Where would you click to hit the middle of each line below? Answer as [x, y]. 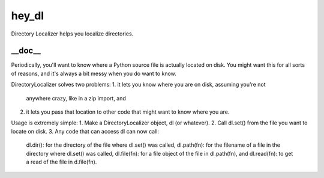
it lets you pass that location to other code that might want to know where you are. [128, 112]
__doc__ [26, 51]
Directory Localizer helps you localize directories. [72, 34]
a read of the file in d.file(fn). [61, 162]
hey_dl [28, 16]
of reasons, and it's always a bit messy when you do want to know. [94, 73]
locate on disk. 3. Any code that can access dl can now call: [85, 131]
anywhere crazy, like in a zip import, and [76, 98]
